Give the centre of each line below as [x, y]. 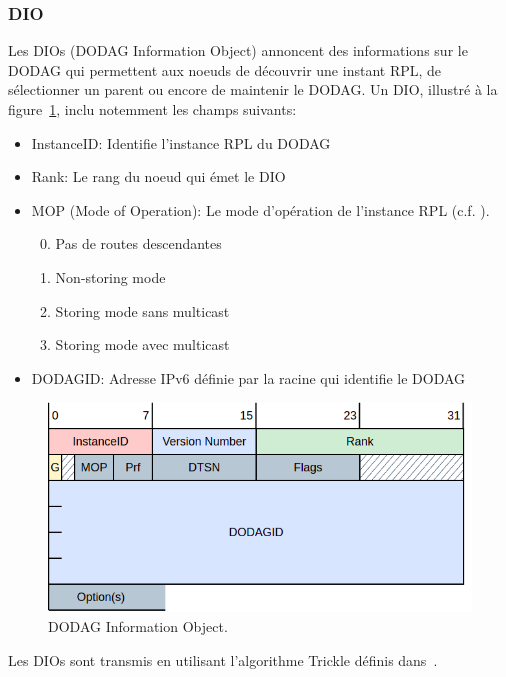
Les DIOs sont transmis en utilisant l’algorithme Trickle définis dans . [223, 659]
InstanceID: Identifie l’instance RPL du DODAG [181, 142]
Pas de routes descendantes [138, 243]
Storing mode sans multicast [142, 310]
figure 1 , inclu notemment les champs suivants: [152, 109]
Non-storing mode [110, 276]
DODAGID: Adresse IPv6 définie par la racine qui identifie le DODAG [248, 377]
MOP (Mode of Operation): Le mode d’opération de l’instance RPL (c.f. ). [260, 209]
